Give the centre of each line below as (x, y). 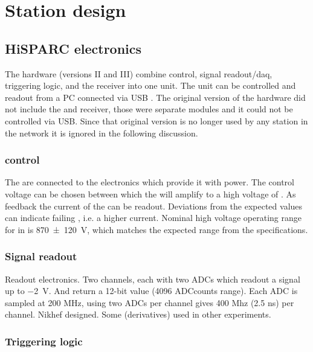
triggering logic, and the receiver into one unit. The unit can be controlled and (150, 85)
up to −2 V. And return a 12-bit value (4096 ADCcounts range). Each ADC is (151, 291)
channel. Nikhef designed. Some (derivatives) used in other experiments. (138, 314)
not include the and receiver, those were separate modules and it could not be (149, 109)
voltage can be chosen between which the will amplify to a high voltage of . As (150, 194)
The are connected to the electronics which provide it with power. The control (150, 182)
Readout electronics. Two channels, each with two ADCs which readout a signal (153, 279)
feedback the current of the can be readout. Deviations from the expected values (154, 206)
